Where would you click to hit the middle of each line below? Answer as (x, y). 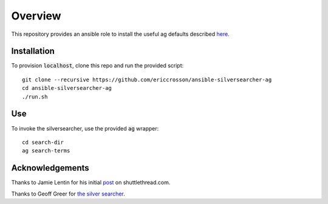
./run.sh (35, 97)
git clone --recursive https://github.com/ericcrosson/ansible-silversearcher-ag (147, 80)
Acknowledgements (50, 168)
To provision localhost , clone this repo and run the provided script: (97, 66)
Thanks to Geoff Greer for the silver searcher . (68, 194)
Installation (33, 51)
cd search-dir (43, 142)
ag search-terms (46, 151)
